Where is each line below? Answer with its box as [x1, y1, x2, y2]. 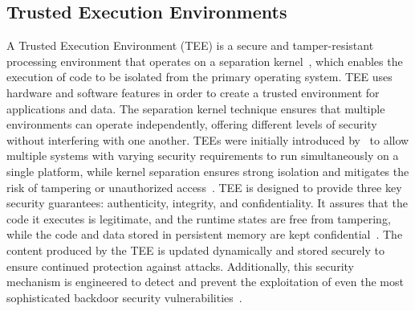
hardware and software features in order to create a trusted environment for [6, 84, 380, 100]
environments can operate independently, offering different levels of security [6, 116, 377, 133]
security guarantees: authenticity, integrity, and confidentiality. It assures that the [6, 194, 408, 211]
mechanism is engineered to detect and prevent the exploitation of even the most [6, 273, 404, 290]
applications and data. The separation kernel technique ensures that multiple [6, 100, 385, 117]
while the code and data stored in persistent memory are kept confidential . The [6, 226, 403, 243]
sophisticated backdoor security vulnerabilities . [6, 288, 242, 305]
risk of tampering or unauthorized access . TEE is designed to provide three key [6, 178, 402, 195]
